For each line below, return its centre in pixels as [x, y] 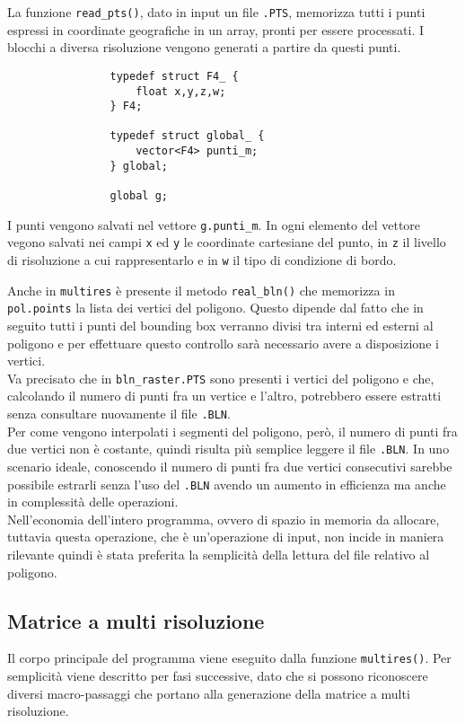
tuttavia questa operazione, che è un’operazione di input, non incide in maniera [226, 537]
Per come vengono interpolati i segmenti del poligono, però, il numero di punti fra [232, 431]
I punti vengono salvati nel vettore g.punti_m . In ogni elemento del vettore [214, 224]
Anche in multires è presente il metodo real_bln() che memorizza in [201, 290]
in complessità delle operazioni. [93, 502]
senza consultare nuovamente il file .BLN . [119, 414]
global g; [139, 196]
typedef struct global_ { [187, 136]
